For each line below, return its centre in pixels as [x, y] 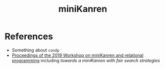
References [29, 36]
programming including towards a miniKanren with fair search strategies [86, 60]
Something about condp [36, 50]
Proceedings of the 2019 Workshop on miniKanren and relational [78, 55]
